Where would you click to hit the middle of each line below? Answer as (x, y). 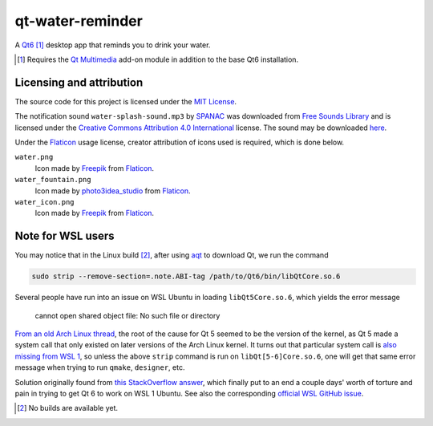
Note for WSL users (65, 236)
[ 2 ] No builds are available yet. (68, 408)
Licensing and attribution (79, 82)
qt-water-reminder (79, 21)
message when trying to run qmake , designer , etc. (100, 367)
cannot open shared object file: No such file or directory (127, 315)
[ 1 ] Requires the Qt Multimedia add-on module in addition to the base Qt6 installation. (158, 59)
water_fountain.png (53, 180)
